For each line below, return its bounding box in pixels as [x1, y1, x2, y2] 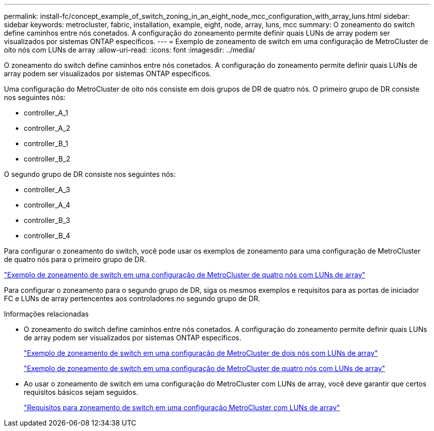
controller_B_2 [24, 155, 70, 163]
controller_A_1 [24, 108, 68, 117]
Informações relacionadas [4, 310, 89, 318]
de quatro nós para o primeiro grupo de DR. [4, 255, 146, 264]
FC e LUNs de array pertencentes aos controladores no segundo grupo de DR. [4, 294, 261, 303]
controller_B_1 [24, 139, 68, 148]
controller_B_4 [24, 231, 70, 240]
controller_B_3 [24, 216, 70, 224]
